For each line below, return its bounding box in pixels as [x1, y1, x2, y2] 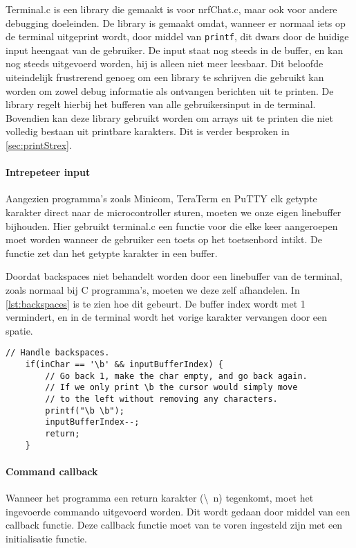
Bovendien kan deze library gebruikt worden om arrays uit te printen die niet [6, 110, 333, 125]
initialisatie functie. [6, 531, 87, 545]
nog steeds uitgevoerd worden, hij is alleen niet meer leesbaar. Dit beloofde [6, 56, 324, 71]
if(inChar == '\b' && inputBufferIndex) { [25, 359, 223, 369]
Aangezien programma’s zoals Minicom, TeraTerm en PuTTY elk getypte [6, 191, 317, 206]
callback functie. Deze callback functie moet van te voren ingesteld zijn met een [6, 518, 343, 532]
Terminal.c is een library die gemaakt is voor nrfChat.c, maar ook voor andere [6, 2, 337, 16]
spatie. [6, 323, 33, 337]
